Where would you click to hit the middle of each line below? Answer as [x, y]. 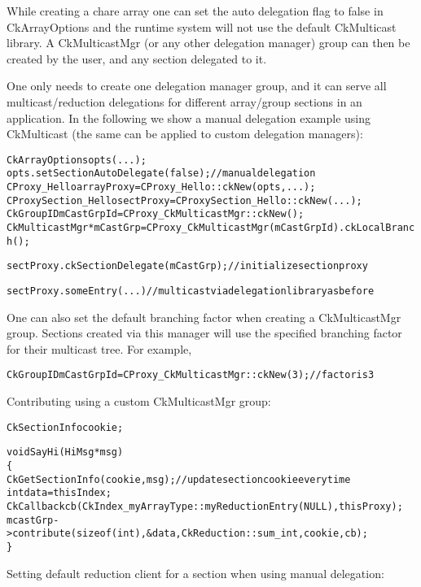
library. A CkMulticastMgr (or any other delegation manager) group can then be [208, 43]
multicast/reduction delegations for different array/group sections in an [184, 101]
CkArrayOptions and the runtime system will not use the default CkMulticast [202, 26]
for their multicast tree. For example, [99, 348]
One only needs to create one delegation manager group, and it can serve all [197, 86]
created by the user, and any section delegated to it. [137, 58]
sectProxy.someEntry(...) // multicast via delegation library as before [191, 291]
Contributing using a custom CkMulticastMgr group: [139, 401]
